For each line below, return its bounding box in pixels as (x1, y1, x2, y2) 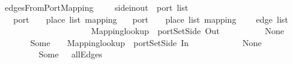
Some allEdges (38, 48, 103, 60)
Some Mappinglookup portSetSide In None (30, 36, 262, 48)
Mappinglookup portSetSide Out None (91, 25, 285, 37)
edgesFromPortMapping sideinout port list (4, 1, 189, 13)
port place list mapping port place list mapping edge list (13, 13, 289, 25)
